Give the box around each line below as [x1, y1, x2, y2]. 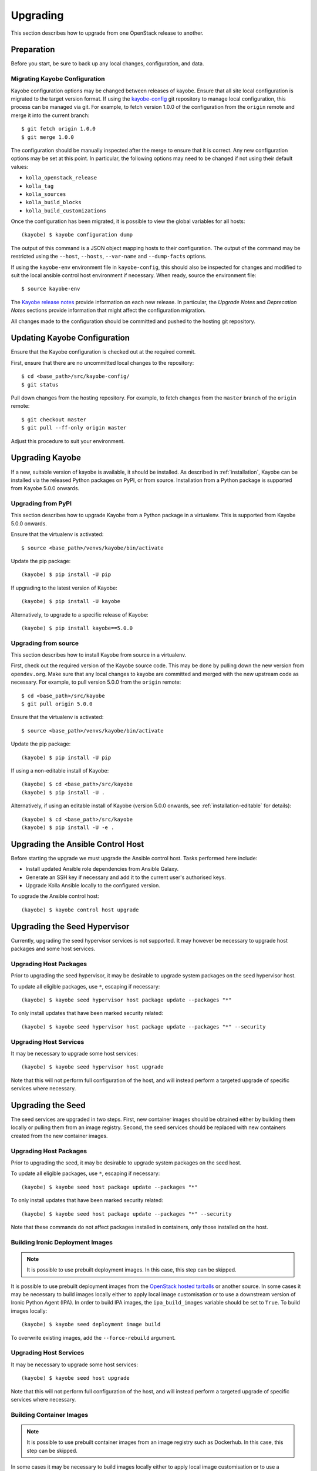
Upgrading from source [11, 639, 79, 647]
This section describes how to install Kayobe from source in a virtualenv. [11, 651, 187, 658]
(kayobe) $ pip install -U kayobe [21, 598, 120, 605]
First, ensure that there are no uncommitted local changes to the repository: [11, 359, 194, 366]
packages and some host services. [11, 945, 96, 953]
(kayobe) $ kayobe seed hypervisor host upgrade [21, 1064, 164, 1070]
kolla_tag [25, 182, 54, 189]
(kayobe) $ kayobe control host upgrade [21, 906, 139, 913]
